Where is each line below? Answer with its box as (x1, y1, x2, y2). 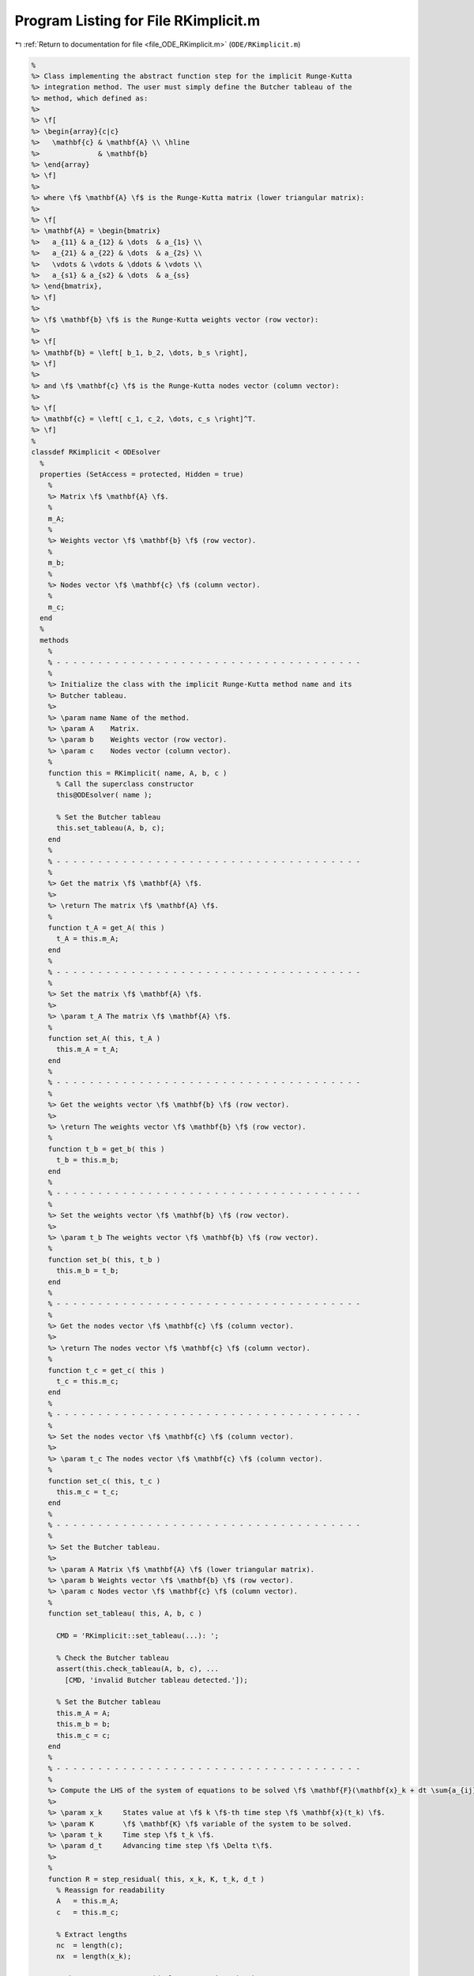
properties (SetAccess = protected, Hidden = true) (39, 469, 244, 478)
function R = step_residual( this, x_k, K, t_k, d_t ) (47, 1874, 265, 1884)
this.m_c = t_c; (56, 1487, 119, 1496)
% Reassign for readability (56, 1885, 165, 1895)
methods (39, 635, 70, 644)
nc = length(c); (56, 1940, 124, 1950)
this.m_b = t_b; (56, 1266, 119, 1276)
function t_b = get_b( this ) (47, 1144, 165, 1153)
